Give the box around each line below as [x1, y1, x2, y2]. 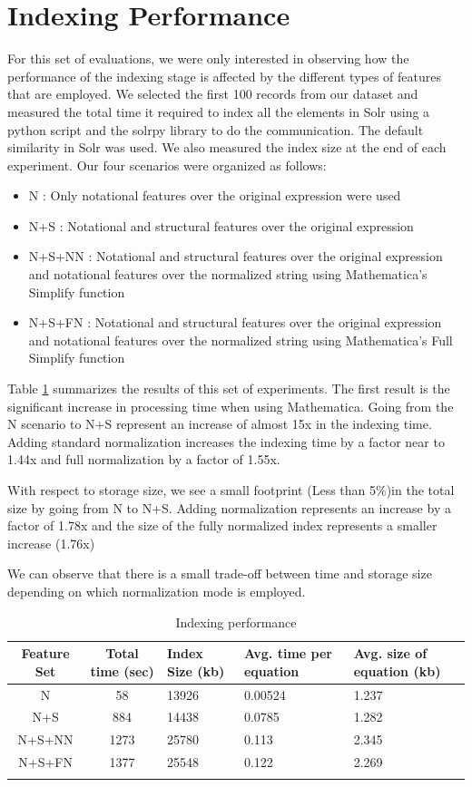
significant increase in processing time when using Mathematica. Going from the [7, 396, 454, 415]
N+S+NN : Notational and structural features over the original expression [28, 247, 443, 266]
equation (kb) [353, 661, 441, 680]
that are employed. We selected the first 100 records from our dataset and [7, 84, 418, 103]
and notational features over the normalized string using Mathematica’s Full [28, 330, 453, 349]
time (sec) [90, 661, 154, 680]
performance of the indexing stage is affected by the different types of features [7, 66, 441, 85]
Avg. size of [353, 644, 428, 663]
